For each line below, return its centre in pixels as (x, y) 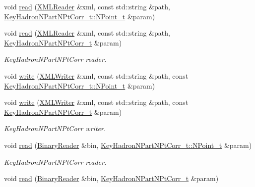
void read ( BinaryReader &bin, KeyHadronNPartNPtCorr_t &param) (111, 178)
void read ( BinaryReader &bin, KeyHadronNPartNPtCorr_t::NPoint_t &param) (128, 145)
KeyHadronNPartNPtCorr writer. (55, 128)
